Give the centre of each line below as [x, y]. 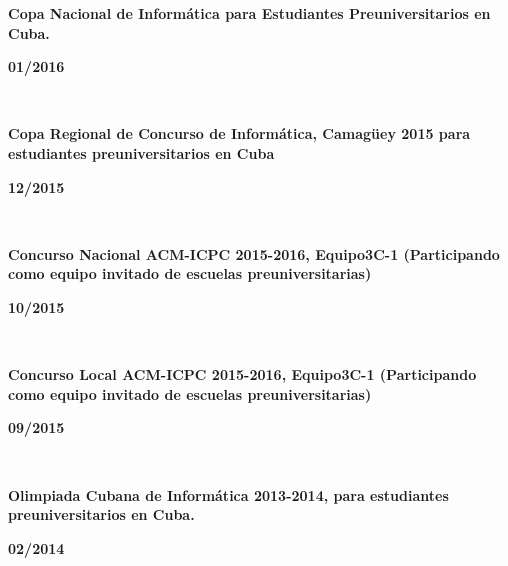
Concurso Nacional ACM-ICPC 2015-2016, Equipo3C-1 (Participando [254, 253]
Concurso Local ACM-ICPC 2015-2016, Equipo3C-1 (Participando [242, 374]
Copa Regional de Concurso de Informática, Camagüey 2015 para [239, 133]
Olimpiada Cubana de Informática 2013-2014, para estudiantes [228, 494]
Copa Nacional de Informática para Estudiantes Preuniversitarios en [249, 13]
